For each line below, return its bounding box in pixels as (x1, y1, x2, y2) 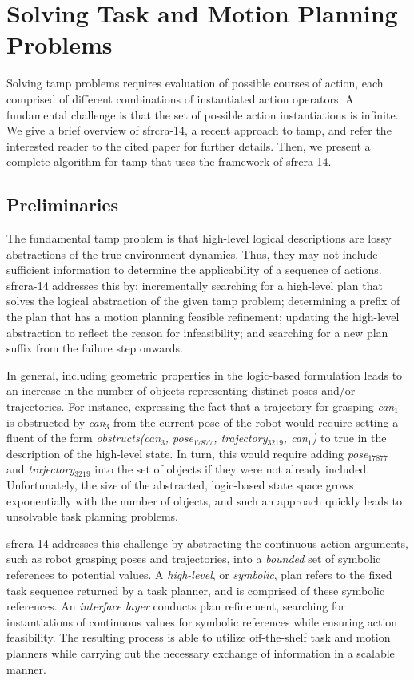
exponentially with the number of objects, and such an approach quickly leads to (6, 492, 403, 509)
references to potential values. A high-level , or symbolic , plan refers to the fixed (6, 565, 392, 582)
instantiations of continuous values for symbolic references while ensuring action (6, 613, 398, 630)
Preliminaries (6, 192, 119, 217)
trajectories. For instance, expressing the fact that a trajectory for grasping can (6, 398, 395, 415)
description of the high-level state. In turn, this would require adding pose (6, 445, 368, 461)
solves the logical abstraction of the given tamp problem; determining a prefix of (6, 292, 400, 309)
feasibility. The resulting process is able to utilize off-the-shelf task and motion (6, 629, 391, 646)
